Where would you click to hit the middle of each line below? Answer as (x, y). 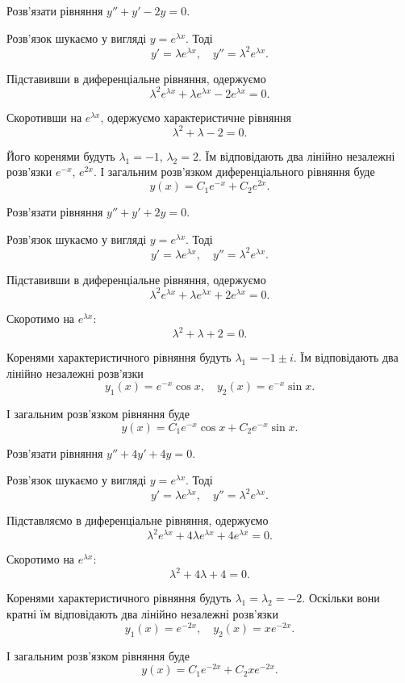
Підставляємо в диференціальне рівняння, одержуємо (138, 520)
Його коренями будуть (61, 155)
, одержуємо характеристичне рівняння (196, 117)
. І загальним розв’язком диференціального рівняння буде (234, 172)
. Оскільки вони (341, 598)
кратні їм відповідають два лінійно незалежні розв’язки (142, 614)
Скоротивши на (44, 117)
